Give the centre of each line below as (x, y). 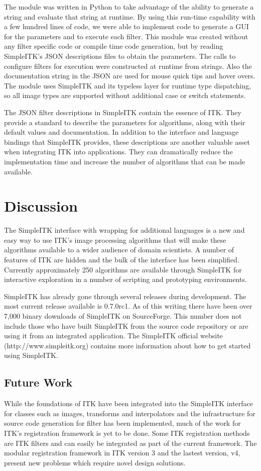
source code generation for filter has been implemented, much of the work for (122, 423)
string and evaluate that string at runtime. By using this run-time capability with (130, 16)
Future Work (38, 382)
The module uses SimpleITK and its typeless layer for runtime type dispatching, (128, 85)
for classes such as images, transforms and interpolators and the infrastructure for (130, 413)
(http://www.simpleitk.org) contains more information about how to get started (127, 345)
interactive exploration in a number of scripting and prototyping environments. (125, 279)
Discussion (41, 206)
